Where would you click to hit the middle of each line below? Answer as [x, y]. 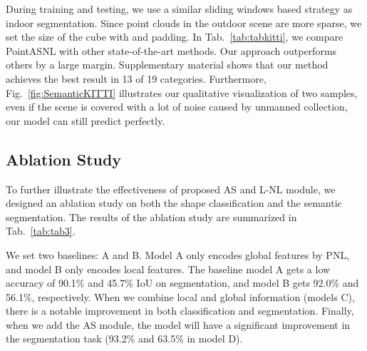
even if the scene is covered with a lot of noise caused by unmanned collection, [177, 107]
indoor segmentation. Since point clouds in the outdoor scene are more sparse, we [184, 22]
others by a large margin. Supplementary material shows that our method [167, 65]
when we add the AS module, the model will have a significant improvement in [178, 324]
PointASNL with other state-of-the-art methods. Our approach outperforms [171, 50]
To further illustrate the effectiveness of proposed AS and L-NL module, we [171, 189]
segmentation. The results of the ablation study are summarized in [151, 217]
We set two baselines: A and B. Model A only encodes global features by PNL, [178, 254]
